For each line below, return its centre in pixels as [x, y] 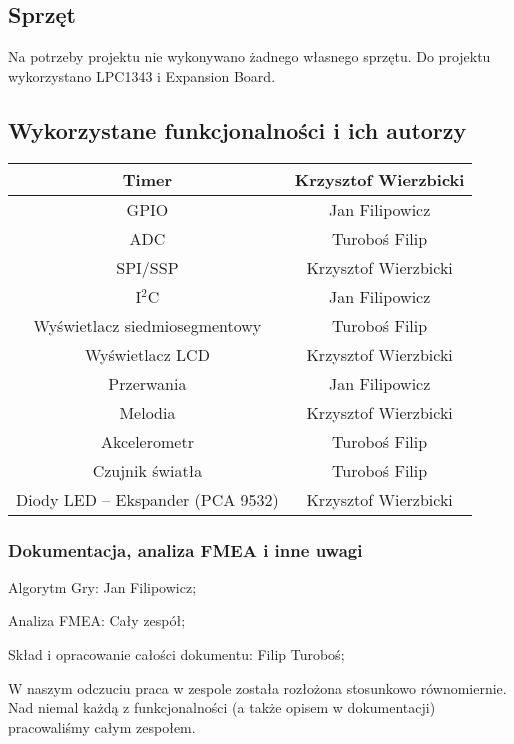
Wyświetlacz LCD [147, 354]
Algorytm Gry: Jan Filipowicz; [102, 586]
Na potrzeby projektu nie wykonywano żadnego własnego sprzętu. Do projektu [249, 56]
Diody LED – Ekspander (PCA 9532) [147, 499]
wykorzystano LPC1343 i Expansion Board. [142, 75]
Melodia [147, 412]
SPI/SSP [147, 267]
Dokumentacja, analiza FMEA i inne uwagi [185, 549]
